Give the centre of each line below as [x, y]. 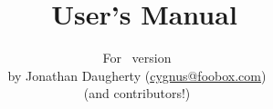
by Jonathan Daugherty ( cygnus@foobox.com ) [137, 75]
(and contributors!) [137, 93]
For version [137, 58]
